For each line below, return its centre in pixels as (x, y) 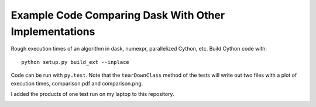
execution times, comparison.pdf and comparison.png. (77, 83)
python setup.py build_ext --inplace (75, 62)
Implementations (53, 31)
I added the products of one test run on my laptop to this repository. (93, 94)
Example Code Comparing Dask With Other (118, 15)
